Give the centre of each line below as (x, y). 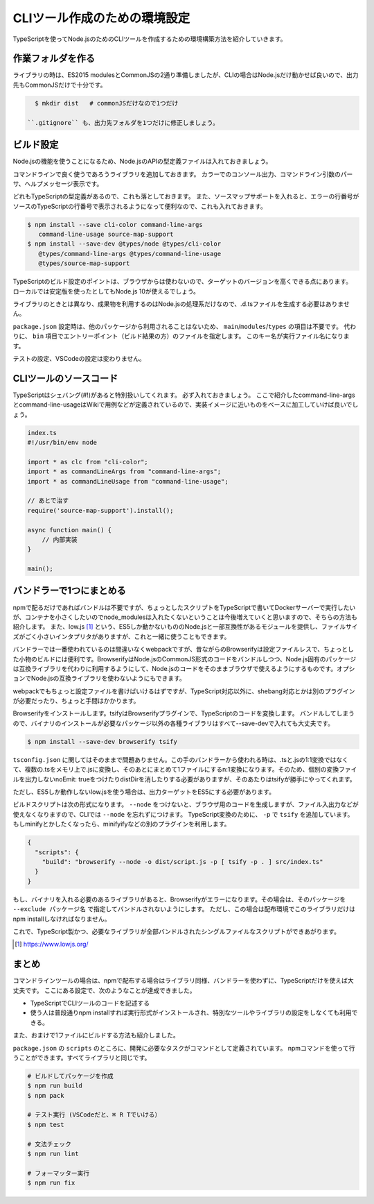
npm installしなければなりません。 (62, 919)
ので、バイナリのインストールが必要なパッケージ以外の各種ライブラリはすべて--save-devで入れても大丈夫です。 (173, 723)
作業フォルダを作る (54, 59)
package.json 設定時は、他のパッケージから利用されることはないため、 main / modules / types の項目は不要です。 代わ (185, 326)
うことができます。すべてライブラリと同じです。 (82, 1058)
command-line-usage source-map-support (106, 235)
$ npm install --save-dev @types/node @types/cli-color (124, 244)
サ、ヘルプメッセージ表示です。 (58, 183)
